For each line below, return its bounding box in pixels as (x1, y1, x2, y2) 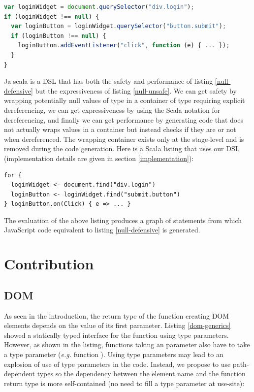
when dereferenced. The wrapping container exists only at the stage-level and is (4, 133, 244, 144)
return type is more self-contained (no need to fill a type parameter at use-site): (4, 378, 245, 388)
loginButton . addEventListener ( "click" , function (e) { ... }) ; (18, 42, 230, 49)
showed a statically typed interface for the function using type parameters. (4, 329, 229, 340)
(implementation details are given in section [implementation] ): (4, 153, 194, 163)
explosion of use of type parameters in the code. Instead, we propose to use (4, 359, 231, 369)
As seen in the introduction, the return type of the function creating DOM (4, 310, 229, 321)
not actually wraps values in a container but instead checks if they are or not (4, 124, 236, 134)
